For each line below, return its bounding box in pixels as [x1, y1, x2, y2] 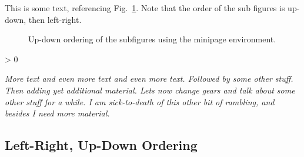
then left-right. [28, 13, 82, 25]
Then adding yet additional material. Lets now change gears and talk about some [5, 83, 295, 96]
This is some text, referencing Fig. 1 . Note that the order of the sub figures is [5, 2, 285, 14]
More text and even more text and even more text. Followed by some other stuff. [5, 72, 293, 85]
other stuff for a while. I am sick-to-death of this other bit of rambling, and [5, 95, 275, 108]
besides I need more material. [5, 107, 110, 119]
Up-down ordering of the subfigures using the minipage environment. [28, 33, 276, 45]
